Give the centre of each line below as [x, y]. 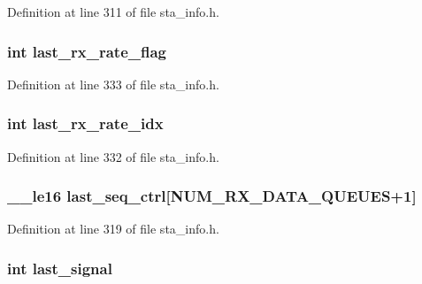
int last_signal [60, 268]
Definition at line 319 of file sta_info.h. [113, 229]
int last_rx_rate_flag [87, 51]
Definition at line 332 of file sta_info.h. [113, 156]
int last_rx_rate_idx [85, 123]
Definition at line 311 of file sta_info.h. [113, 12]
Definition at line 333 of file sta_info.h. [113, 84]
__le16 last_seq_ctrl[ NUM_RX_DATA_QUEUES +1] [212, 196]
